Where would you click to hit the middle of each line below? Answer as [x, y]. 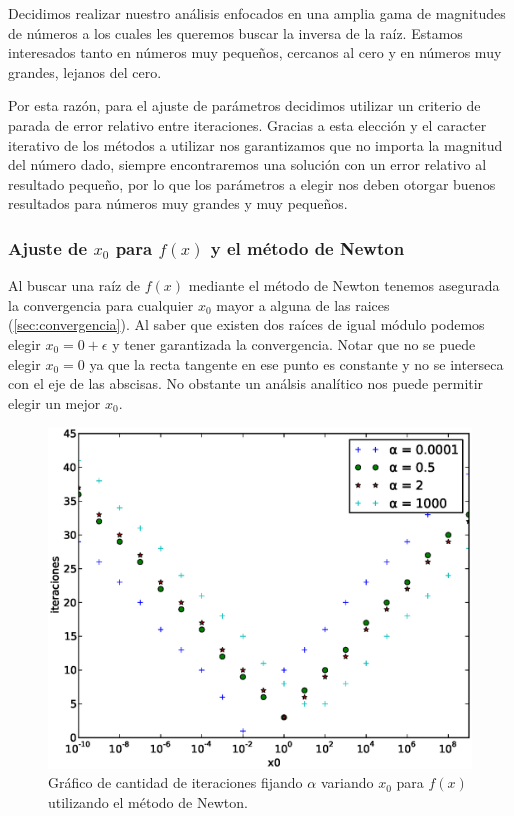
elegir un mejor [54, 402]
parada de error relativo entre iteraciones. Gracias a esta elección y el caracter [247, 124]
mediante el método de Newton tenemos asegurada [344, 285]
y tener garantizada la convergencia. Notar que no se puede [294, 343]
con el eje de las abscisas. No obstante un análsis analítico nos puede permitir [246, 383]
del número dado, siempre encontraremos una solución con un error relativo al [247, 164]
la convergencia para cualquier [101, 304]
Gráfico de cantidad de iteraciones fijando [175, 782]
